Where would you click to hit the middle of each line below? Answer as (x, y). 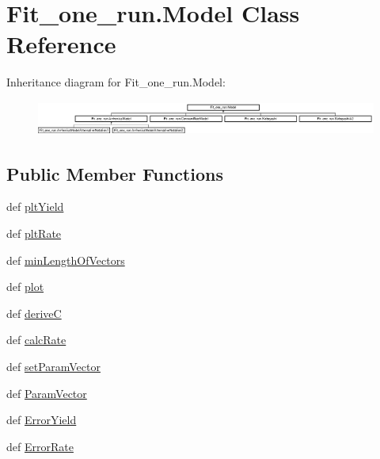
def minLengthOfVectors (66, 260)
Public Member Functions (115, 173)
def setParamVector (53, 367)
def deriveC (34, 313)
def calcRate (36, 340)
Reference (61, 44)
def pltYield (35, 207)
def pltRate (34, 233)
